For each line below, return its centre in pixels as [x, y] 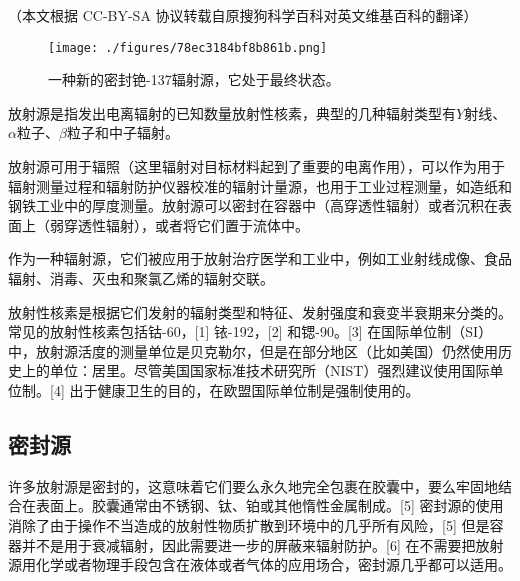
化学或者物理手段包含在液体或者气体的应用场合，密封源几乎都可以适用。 [273, 564]
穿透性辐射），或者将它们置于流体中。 [186, 224]
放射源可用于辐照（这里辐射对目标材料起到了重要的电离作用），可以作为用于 [256, 166]
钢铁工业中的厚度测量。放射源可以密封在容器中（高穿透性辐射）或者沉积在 [253, 205]
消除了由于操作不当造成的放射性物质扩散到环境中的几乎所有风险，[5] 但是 [249, 524]
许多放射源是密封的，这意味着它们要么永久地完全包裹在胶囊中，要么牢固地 [253, 485]
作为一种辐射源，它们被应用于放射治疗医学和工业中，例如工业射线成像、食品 [260, 258]
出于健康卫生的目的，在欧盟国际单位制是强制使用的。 [244, 389]
